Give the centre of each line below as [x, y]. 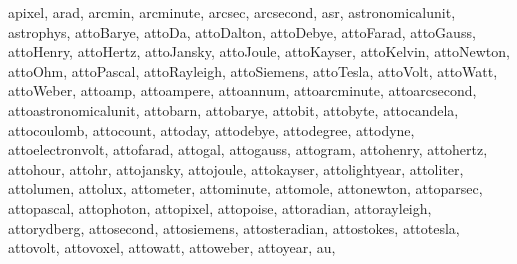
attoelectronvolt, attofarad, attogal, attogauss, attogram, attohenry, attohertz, [248, 149]
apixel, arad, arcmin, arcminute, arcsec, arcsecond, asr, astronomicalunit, [232, 12]
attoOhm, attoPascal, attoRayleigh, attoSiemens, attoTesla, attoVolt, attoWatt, [253, 70]
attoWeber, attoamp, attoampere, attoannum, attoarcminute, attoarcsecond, [242, 90]
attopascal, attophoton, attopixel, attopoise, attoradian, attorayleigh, [220, 207]
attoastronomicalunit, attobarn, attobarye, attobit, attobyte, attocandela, [233, 109]
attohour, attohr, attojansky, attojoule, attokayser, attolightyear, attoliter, [236, 168]
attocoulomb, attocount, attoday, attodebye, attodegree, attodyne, [211, 129]
